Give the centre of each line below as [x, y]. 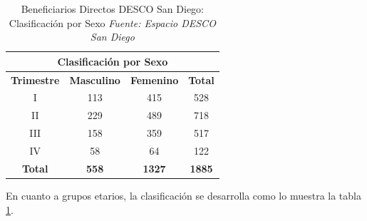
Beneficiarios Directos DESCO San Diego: [113, 9]
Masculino [95, 79]
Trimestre [35, 79]
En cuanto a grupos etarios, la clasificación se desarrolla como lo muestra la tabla [183, 195]
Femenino [154, 79]
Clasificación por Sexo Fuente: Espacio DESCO [112, 22]
